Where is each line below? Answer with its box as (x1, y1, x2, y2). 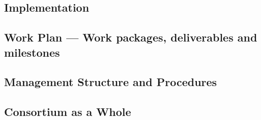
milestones (4, 44, 60, 60)
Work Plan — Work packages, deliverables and (4, 29, 257, 45)
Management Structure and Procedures (4, 74, 217, 90)
